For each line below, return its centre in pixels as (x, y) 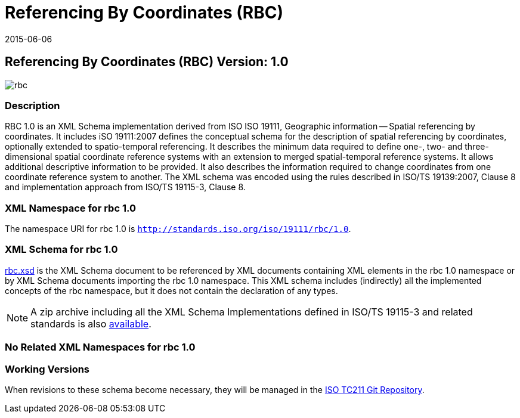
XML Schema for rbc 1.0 (61, 250)
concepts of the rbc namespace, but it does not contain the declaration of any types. (171, 290)
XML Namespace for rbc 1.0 (70, 208)
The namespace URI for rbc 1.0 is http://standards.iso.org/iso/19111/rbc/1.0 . (178, 229)
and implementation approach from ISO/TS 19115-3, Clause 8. (125, 187)
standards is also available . (91, 323)
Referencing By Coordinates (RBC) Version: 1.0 (147, 62)
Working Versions (47, 369)
